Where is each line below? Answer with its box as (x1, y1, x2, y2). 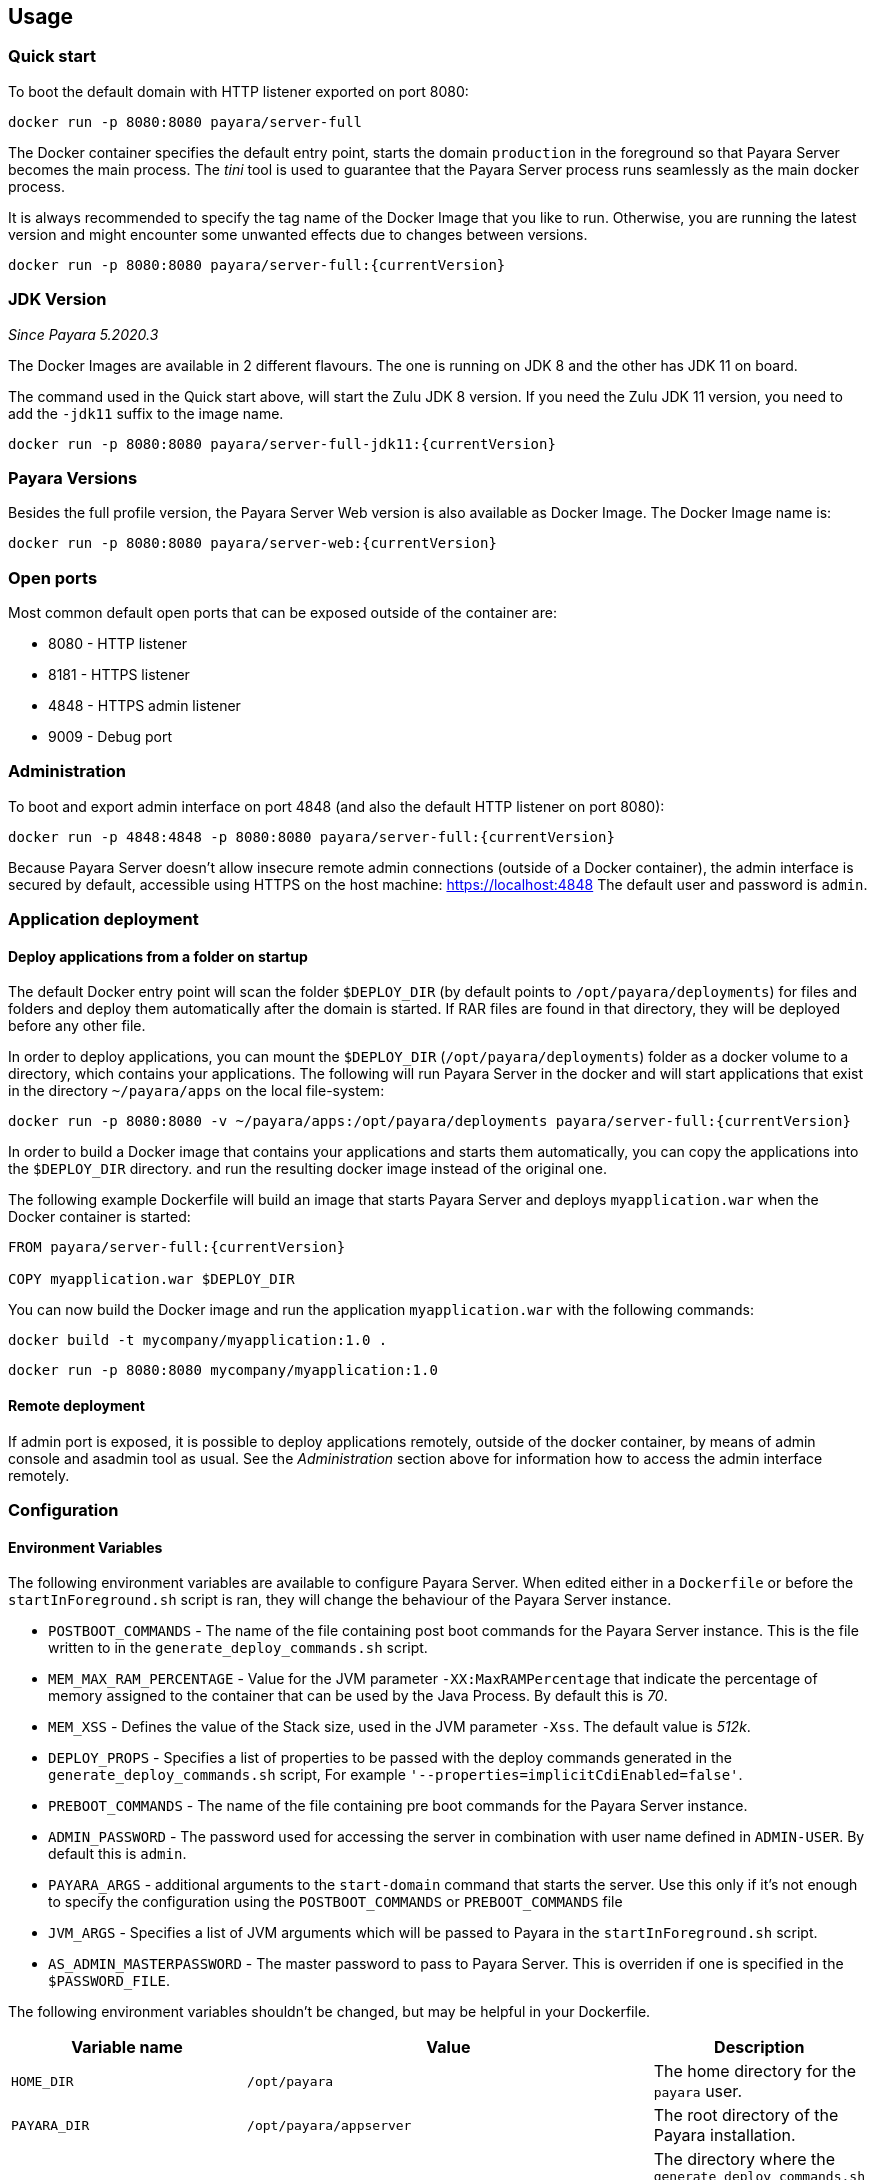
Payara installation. (653, 2125, 796, 2146)
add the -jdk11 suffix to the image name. (8, 404, 284, 422)
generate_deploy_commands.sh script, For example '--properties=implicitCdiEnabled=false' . (48, 1766, 743, 1784)
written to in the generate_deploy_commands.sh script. (48, 1639, 428, 1657)
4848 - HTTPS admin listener (48, 697, 241, 715)
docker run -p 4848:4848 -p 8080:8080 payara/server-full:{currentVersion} (8, 828, 615, 845)
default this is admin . (48, 1845, 187, 1863)
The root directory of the (653, 2105, 839, 2126)
